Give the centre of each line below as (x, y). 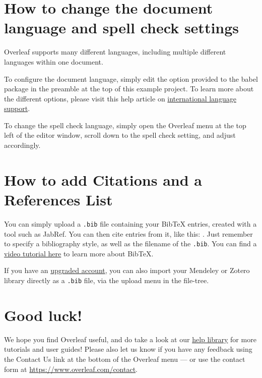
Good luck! (43, 315)
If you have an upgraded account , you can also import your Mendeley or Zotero (127, 270)
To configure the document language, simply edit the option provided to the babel (131, 78)
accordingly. (22, 145)
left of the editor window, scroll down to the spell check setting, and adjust (120, 135)
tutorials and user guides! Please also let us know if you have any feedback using (128, 349)
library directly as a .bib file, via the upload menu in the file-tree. (107, 280)
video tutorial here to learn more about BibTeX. (79, 253)
